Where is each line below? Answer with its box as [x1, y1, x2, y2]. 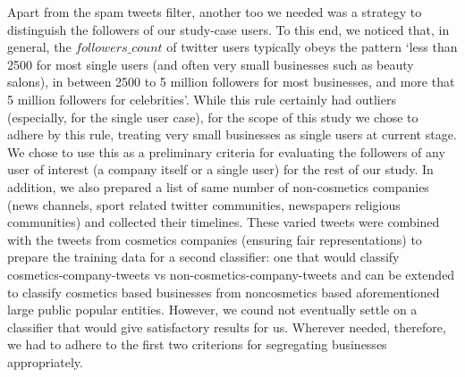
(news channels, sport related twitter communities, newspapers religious [7, 195, 401, 214]
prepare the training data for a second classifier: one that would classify [7, 247, 400, 266]
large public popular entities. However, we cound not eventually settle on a [7, 300, 418, 319]
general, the [7, 38, 72, 56]
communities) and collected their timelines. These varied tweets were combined [7, 213, 440, 231]
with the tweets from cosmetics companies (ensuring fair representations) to [7, 230, 422, 248]
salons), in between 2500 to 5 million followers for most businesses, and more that [7, 72, 455, 91]
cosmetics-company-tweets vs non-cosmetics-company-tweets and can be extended [7, 264, 455, 283]
